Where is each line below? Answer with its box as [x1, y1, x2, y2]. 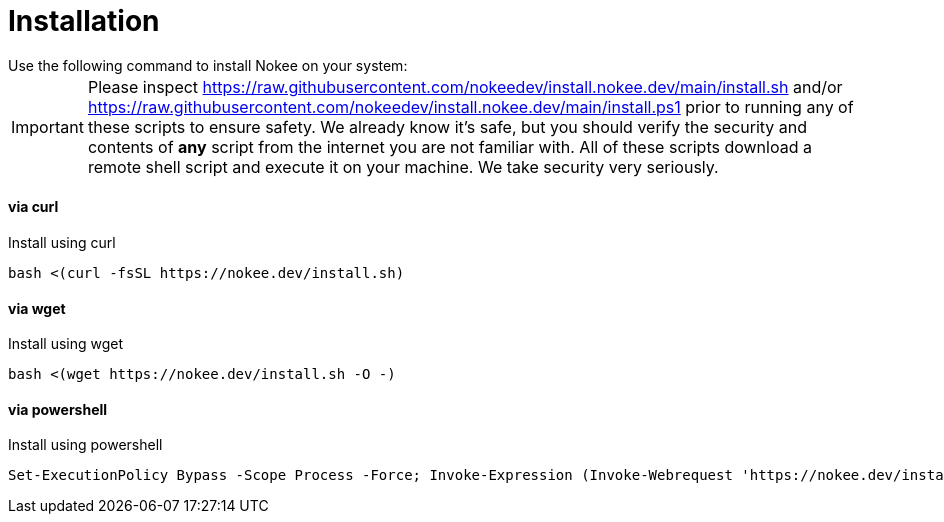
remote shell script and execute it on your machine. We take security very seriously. [87, 156, 719, 177]
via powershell [8, 400, 108, 418]
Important [11, 116, 84, 137]
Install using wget [8, 335, 124, 353]
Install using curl [8, 233, 116, 251]
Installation [8, 4, 160, 38]
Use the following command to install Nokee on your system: [8, 56, 408, 74]
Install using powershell [8, 436, 163, 454]
